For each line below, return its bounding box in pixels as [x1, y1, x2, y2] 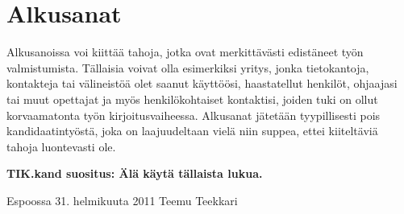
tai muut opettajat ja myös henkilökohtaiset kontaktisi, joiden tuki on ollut [6, 90, 378, 107]
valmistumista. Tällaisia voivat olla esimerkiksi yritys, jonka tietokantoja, [6, 59, 369, 76]
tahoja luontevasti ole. [6, 138, 116, 154]
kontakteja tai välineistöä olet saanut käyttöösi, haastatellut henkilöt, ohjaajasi [6, 75, 398, 92]
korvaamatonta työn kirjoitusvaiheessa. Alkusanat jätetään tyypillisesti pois [6, 106, 381, 123]
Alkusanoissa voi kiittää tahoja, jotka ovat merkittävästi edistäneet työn [6, 43, 364, 60]
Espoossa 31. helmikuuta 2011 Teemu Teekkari [6, 191, 238, 208]
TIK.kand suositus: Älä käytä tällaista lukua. [6, 165, 263, 182]
